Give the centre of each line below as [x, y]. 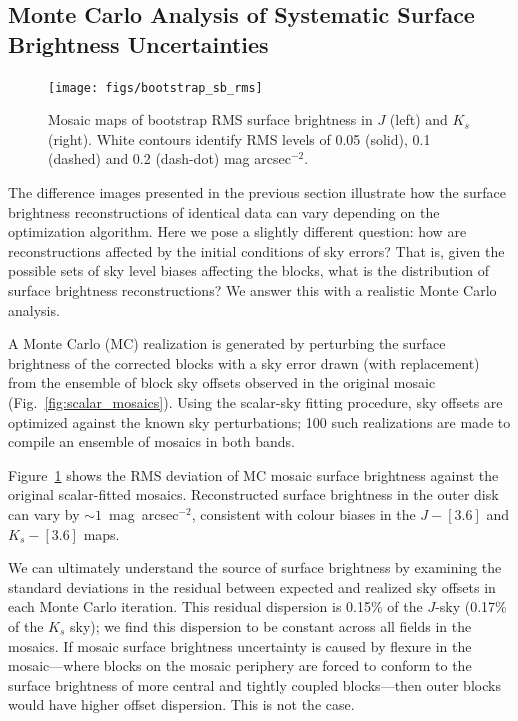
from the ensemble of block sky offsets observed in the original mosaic [222, 382]
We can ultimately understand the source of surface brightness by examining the [255, 567]
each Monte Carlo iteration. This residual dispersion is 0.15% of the [215, 606]
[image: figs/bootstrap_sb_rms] [155, 87]
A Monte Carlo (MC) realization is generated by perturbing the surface [227, 343]
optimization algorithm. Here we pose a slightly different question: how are [237, 231]
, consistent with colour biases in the [303, 513]
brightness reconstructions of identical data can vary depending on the [224, 211]
